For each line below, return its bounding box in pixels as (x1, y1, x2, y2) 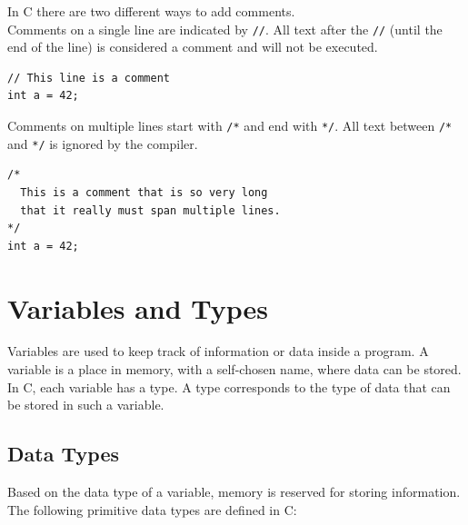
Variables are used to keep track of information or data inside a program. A (7, 342, 429, 361)
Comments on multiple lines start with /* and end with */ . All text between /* (7, 116, 453, 135)
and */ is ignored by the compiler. (7, 134, 198, 153)
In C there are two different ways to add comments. (7, 2, 295, 20)
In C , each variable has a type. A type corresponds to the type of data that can (7, 377, 451, 396)
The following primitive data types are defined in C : (7, 500, 297, 519)
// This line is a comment (7, 71, 170, 84)
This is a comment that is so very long (20, 185, 268, 199)
